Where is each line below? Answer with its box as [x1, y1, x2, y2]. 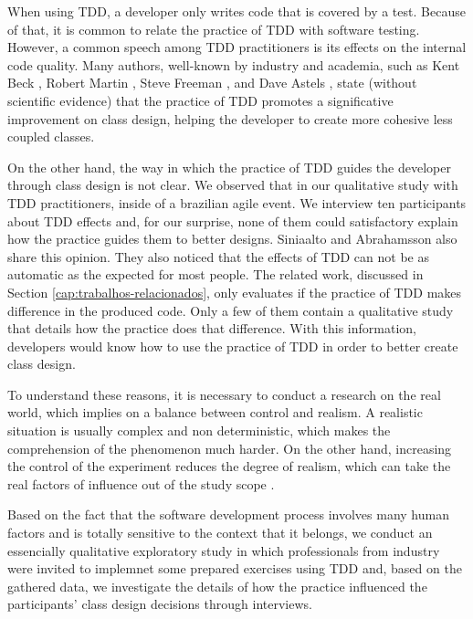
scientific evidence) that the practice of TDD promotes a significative [7, 90, 394, 110]
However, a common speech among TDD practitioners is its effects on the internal [7, 37, 467, 57]
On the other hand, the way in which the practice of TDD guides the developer [7, 157, 451, 176]
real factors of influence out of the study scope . [7, 474, 275, 493]
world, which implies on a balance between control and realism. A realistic [7, 403, 423, 422]
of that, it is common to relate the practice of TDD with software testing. [7, 19, 420, 38]
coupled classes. [7, 127, 95, 146]
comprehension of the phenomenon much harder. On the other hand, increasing [7, 438, 452, 457]
